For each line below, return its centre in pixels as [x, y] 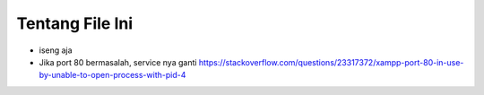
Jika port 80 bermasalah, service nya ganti [118, 62]
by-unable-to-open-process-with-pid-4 [112, 75]
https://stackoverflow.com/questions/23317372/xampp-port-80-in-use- [331, 62]
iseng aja [56, 50]
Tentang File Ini [75, 23]
